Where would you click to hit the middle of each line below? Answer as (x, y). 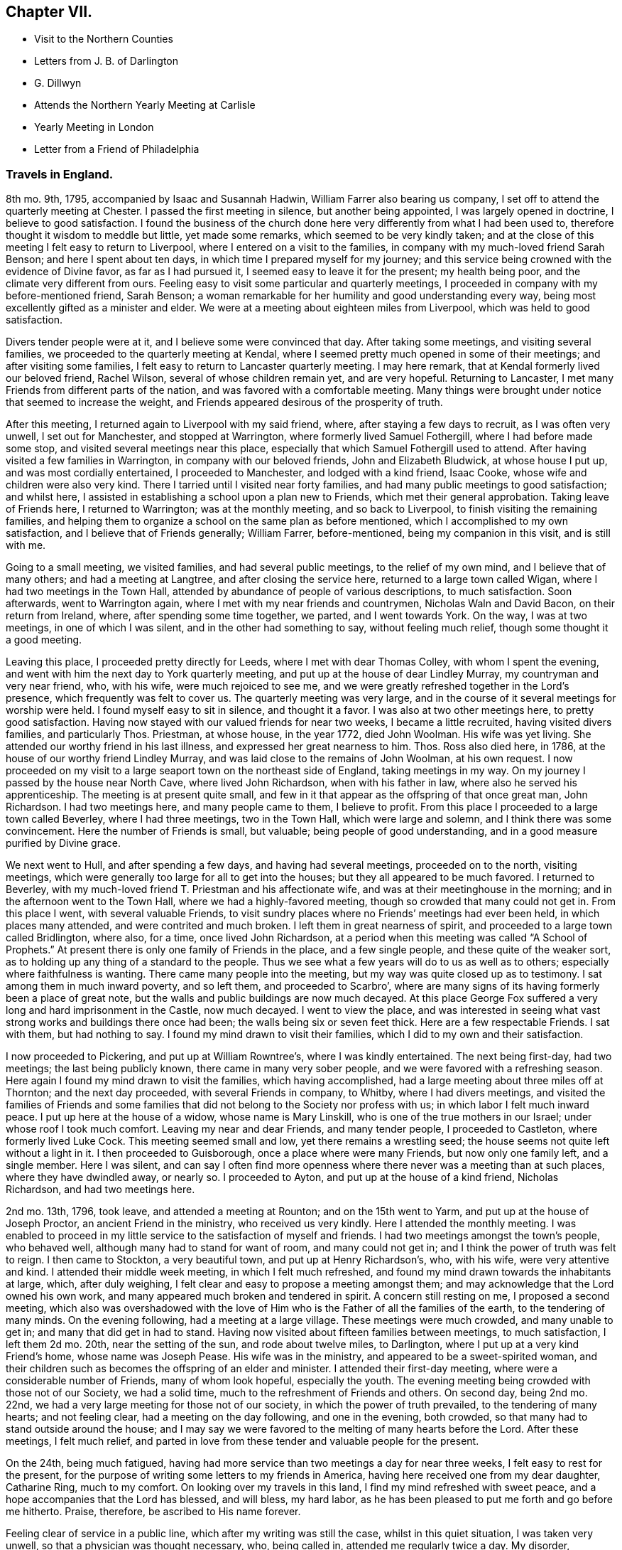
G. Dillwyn (58, 83)
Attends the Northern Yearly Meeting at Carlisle (145, 105)
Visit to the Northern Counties (104, 39)
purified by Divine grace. (64, 843)
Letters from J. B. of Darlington (107, 61)
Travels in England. (60, 174)
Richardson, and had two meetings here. (100, 1190)
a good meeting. (44, 640)
